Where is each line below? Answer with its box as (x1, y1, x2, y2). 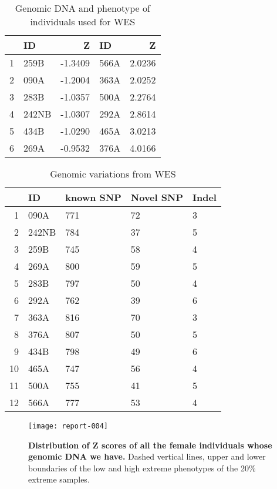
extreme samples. (28, 473, 90, 485)
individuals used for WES (30, 15, 136, 28)
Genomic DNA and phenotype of (15, 1, 150, 15)
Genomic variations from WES (50, 167, 176, 180)
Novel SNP (130, 190, 183, 204)
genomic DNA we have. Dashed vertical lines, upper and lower (28, 450, 266, 463)
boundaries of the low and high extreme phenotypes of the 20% (28, 461, 256, 474)
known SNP (65, 190, 121, 204)
